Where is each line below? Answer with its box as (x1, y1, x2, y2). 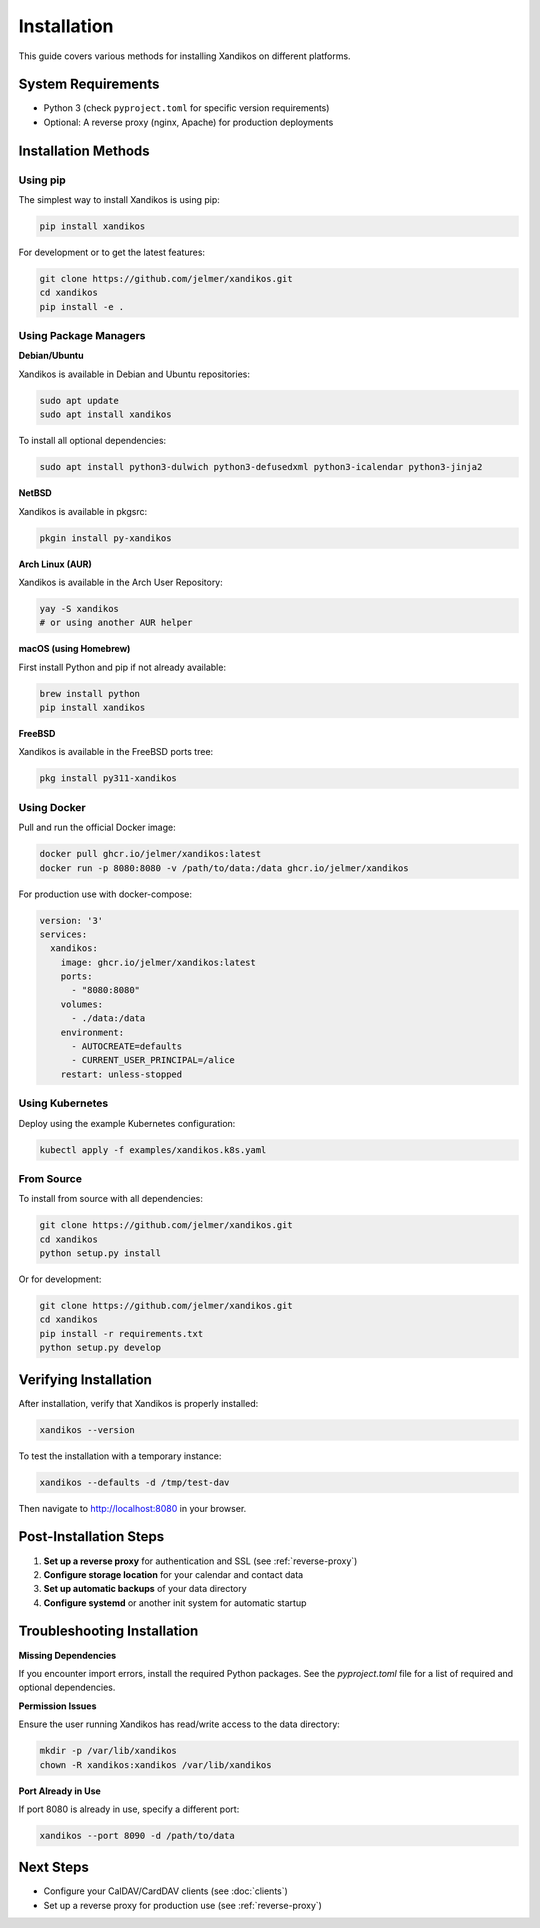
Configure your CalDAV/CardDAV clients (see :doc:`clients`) (43, 1885, 289, 1897)
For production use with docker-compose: (18, 888, 193, 900)
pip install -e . (39, 301, 125, 312)
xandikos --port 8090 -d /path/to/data (39, 1830, 235, 1841)
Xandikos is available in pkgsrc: (18, 505, 148, 517)
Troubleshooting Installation (18, 1623, 199, 1640)
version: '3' (39, 915, 104, 926)
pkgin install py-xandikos (39, 532, 172, 544)
